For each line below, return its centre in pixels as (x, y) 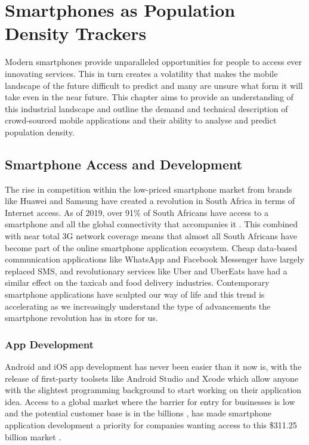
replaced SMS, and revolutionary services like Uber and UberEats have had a (146, 271)
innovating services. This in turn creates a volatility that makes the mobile (141, 73)
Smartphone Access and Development (124, 164)
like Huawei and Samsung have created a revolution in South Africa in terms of (150, 201)
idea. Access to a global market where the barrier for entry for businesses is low (150, 401)
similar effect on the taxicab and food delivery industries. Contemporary (137, 282)
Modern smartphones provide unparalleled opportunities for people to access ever (154, 62)
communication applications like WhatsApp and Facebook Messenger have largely (154, 259)
